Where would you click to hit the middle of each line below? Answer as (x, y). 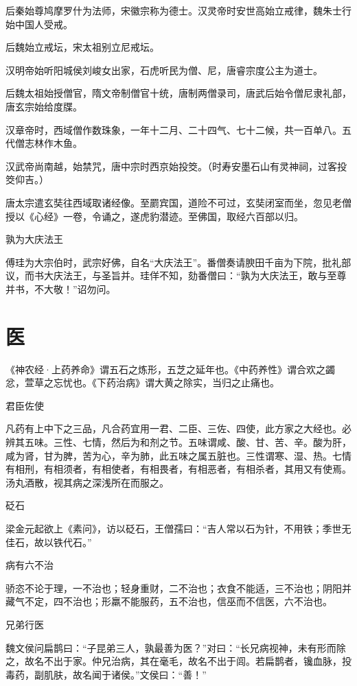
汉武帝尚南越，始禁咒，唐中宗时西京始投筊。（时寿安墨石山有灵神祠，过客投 (176, 166)
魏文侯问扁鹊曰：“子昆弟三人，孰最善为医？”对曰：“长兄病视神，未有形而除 (176, 647)
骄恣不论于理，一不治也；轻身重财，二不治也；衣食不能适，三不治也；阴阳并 (178, 588)
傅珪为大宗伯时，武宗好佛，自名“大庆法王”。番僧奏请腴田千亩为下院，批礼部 (178, 262)
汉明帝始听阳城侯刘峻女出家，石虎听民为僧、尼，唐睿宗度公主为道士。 (164, 70)
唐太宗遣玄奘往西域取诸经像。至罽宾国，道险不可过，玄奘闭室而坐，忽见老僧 (178, 202)
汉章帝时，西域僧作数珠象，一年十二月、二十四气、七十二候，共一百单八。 (174, 129)
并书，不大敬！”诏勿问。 (61, 288)
